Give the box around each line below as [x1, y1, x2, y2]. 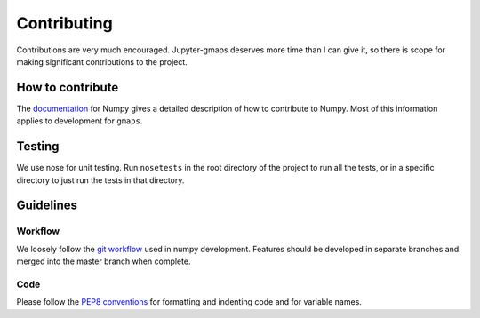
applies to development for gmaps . [16, 115, 143, 126]
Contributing [16, 13, 113, 33]
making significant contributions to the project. [16, 56, 188, 67]
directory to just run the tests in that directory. [16, 174, 185, 186]
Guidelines [16, 198, 77, 213]
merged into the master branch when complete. [16, 256, 191, 266]
